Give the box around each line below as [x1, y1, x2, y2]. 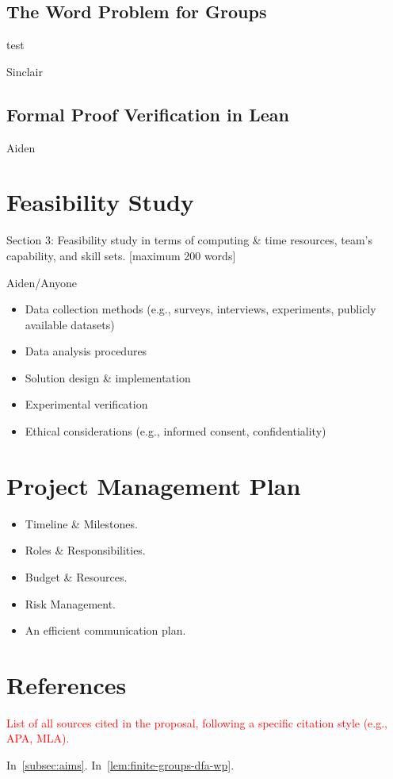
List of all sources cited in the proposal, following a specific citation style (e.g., [6, 714, 387, 731]
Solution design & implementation [25, 369, 191, 386]
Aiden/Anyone [6, 274, 78, 290]
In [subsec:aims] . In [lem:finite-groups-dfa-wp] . [6, 757, 235, 773]
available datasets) [25, 316, 115, 332]
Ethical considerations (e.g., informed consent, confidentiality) [25, 423, 326, 439]
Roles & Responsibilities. [25, 542, 146, 558]
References [6, 668, 127, 700]
